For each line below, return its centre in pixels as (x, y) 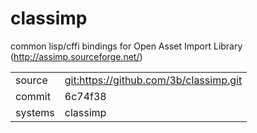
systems (35, 112)
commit (33, 96)
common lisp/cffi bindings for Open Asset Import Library (126, 46)
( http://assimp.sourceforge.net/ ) (76, 56)
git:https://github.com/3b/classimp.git (153, 80)
